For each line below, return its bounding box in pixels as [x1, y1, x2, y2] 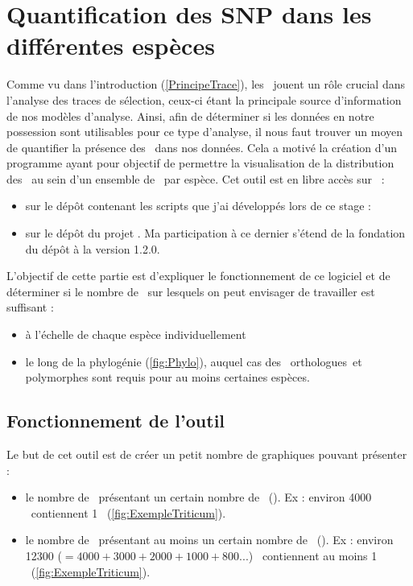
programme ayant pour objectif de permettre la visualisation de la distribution [6, 155, 394, 171]
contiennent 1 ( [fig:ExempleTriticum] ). [31, 504, 226, 521]
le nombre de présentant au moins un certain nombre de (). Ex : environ [25, 531, 394, 548]
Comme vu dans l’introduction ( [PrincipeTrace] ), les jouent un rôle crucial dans [6, 76, 405, 93]
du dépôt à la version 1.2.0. [25, 240, 160, 257]
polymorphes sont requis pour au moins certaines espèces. [25, 369, 310, 386]
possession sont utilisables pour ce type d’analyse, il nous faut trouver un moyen [6, 123, 403, 140]
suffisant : [6, 299, 54, 316]
